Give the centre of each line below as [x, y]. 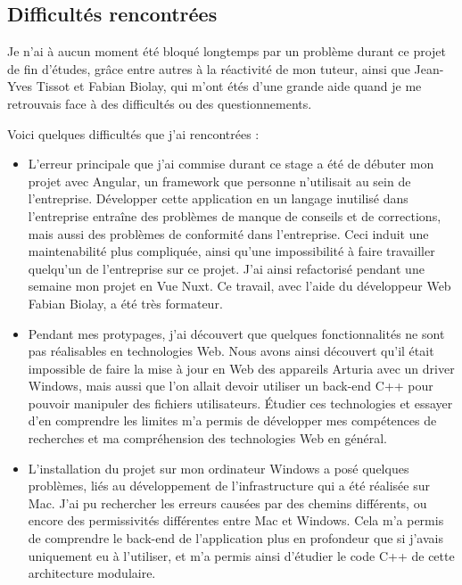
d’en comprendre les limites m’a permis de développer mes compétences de [232, 420]
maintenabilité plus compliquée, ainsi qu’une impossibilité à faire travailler [231, 251]
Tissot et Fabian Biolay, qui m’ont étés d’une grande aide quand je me [229, 86]
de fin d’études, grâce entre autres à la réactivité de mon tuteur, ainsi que [209, 68]
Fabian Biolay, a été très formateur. [125, 303]
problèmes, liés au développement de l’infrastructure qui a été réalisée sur [229, 486]
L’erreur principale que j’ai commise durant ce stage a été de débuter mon [231, 164]
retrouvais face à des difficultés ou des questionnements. [160, 103]
